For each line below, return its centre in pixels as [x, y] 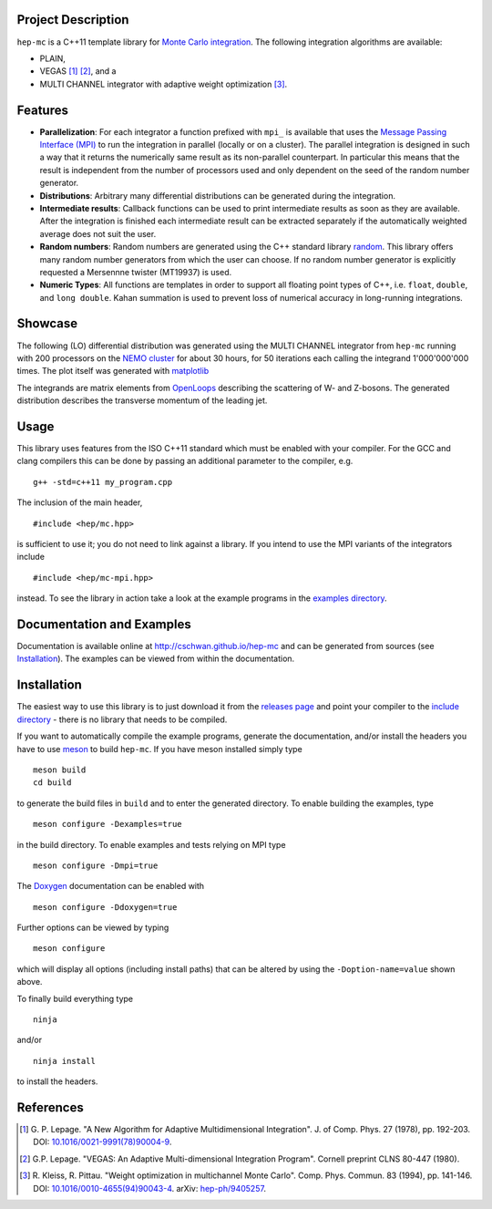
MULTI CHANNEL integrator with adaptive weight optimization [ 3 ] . [164, 84]
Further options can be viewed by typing [93, 928]
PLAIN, [52, 58]
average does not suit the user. [98, 233]
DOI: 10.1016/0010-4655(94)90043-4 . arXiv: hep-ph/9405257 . [149, 1188]
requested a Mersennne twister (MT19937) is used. [136, 272]
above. [30, 982]
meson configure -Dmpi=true [96, 865]
